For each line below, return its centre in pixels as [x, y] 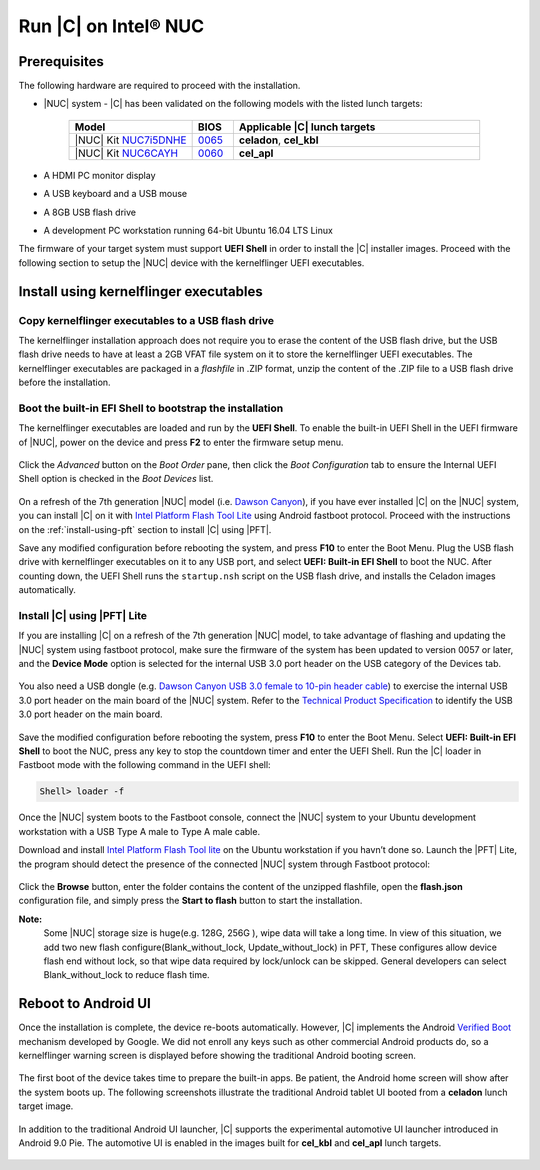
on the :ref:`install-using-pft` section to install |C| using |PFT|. [145, 529]
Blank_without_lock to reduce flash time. [126, 975]
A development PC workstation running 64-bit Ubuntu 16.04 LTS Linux [188, 231]
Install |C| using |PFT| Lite [82, 615]
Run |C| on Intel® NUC [111, 26]
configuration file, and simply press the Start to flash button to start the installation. [190, 901]
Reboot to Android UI [85, 1003]
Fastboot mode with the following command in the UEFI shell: [144, 765]
